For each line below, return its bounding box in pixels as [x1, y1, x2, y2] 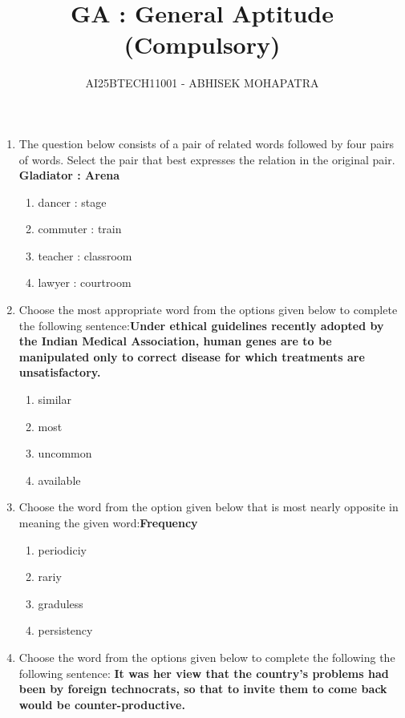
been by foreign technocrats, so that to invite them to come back [18, 680, 387, 697]
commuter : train [38, 220, 122, 237]
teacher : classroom [38, 247, 132, 264]
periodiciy [38, 541, 87, 558]
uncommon [38, 445, 92, 462]
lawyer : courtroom [38, 274, 132, 291]
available [38, 471, 81, 488]
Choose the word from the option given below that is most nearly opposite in [18, 498, 399, 515]
